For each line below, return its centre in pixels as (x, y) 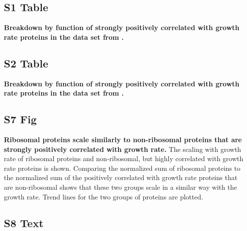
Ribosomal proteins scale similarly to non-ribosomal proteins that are (123, 139)
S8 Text (24, 223)
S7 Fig (20, 119)
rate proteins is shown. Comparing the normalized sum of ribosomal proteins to (122, 168)
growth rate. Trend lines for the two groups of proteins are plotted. (104, 196)
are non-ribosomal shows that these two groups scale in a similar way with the (121, 187)
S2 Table (26, 63)
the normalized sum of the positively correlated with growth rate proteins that (121, 177)
